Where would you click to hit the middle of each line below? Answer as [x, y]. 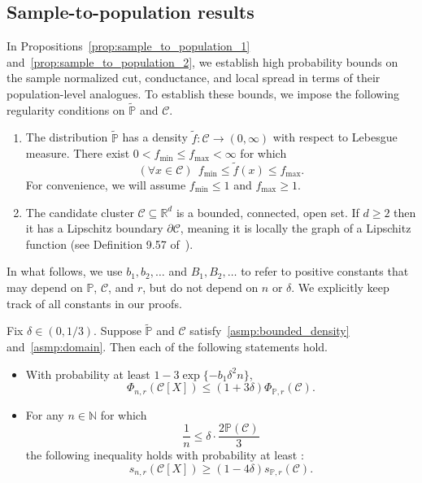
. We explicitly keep [340, 287]
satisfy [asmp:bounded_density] [270, 331]
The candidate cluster [80, 212]
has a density [155, 137]
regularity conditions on [66, 109]
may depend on [45, 287]
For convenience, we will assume [106, 185]
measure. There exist [78, 153]
